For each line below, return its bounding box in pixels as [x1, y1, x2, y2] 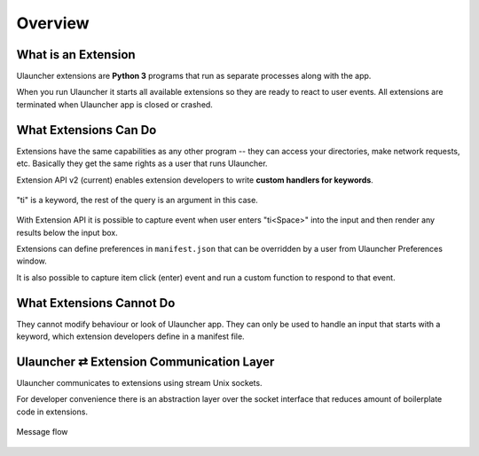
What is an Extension [16, 47, 137, 62]
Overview [16, 13, 90, 33]
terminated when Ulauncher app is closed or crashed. [16, 98, 213, 110]
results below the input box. [16, 227, 119, 238]
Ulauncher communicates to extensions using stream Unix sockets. [16, 378, 263, 389]
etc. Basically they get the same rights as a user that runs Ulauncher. [16, 158, 268, 169]
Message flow [16, 427, 68, 437]
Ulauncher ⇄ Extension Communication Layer [16, 354, 275, 369]
